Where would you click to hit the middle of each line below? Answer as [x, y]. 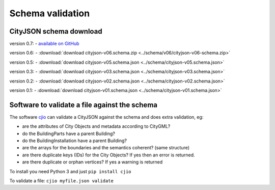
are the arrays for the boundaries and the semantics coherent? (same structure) [106, 148]
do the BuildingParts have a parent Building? [69, 133]
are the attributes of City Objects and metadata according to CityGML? [96, 126]
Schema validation [50, 13]
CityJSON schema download [56, 31]
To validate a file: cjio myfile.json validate [62, 181]
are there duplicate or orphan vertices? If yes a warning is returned [92, 162]
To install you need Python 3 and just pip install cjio [71, 171]
